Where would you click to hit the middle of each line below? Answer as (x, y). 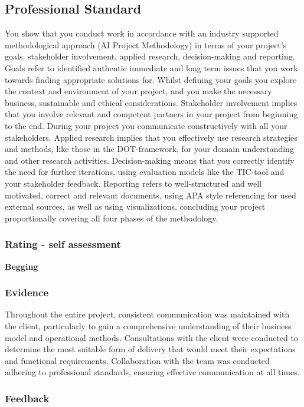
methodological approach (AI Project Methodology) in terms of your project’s (146, 44)
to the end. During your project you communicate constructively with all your (146, 125)
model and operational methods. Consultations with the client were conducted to (151, 337)
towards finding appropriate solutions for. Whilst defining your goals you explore (151, 79)
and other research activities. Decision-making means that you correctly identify (150, 160)
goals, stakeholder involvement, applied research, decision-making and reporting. (150, 56)
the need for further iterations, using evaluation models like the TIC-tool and (145, 172)
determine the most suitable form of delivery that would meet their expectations (150, 349)
